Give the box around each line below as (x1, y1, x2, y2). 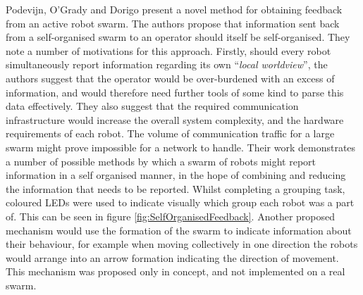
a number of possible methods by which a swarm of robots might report (6, 153, 316, 168)
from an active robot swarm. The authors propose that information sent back (6, 15, 340, 30)
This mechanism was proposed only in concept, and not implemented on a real (6, 264, 345, 279)
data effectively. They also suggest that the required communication (6, 99, 299, 113)
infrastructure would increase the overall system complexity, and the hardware (6, 112, 344, 127)
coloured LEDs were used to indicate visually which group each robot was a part (6, 195, 355, 210)
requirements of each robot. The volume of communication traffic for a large (6, 126, 335, 141)
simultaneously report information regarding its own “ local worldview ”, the (6, 57, 328, 72)
